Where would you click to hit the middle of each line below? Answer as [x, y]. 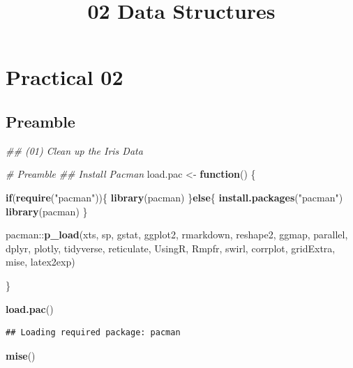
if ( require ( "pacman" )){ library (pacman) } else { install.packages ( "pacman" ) [174, 197]
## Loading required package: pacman [93, 333]
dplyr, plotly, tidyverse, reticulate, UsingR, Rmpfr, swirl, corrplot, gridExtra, [171, 248]
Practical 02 [65, 77]
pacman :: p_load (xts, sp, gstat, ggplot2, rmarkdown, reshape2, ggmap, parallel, [177, 235]
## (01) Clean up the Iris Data [74, 150]
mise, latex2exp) [40, 262]
